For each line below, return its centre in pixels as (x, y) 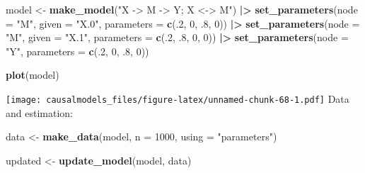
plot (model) (33, 75)
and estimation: (39, 112)
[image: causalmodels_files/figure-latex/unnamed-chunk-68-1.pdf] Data (178, 98)
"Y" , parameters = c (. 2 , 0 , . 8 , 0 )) (77, 51)
